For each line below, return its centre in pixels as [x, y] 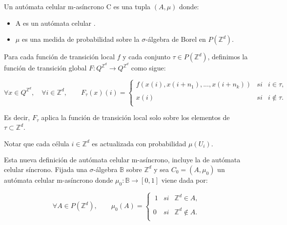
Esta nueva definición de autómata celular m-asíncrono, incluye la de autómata [122, 160]
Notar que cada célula [37, 143]
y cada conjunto [146, 57]
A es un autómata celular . [55, 23]
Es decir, [17, 117]
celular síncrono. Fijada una [46, 169]
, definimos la [228, 57]
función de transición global [45, 68]
